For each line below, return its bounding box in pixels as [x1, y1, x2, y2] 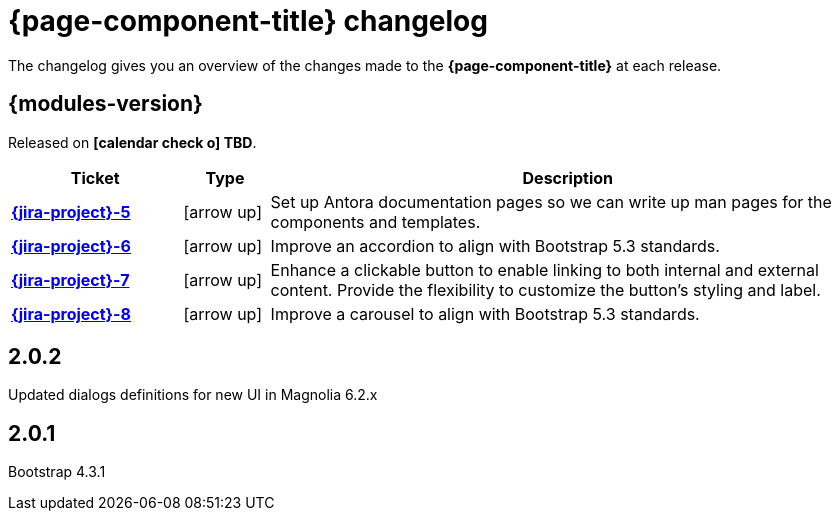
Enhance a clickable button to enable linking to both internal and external [270, 259, 819, 280]
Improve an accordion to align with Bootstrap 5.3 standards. [270, 235, 720, 256]
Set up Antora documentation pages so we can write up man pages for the [270, 191, 832, 212]
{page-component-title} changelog [8, 4, 488, 38]
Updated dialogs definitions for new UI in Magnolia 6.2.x [8, 386, 378, 404]
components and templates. [270, 211, 481, 232]
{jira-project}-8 [11, 303, 132, 324]
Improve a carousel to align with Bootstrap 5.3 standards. [270, 303, 700, 324]
